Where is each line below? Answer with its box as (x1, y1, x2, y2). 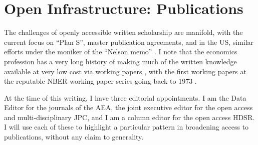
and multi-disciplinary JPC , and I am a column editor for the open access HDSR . (4, 112, 255, 122)
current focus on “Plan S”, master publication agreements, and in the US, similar (4, 36, 254, 47)
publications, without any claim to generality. (4, 132, 144, 142)
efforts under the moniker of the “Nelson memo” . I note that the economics (4, 46, 237, 57)
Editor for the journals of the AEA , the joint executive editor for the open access (4, 102, 253, 113)
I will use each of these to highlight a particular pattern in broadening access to (4, 122, 249, 132)
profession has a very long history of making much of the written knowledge (4, 56, 237, 66)
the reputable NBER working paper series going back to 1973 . (4, 76, 197, 86)
